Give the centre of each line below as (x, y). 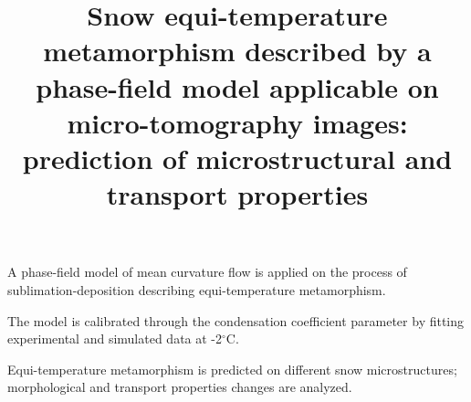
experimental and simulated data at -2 (115, 339)
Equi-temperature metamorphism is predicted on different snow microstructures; (232, 369)
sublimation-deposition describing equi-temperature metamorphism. (197, 289)
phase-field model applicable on (237, 86)
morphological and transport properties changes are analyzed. (180, 387)
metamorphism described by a (237, 51)
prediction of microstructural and (237, 158)
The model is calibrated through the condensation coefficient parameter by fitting (236, 320)
